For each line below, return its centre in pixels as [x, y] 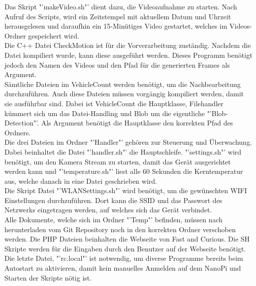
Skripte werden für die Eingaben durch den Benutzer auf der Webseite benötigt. [125, 248]
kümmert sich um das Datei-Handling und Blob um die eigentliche [105, 113]
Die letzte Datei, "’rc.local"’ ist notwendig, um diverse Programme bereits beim [124, 258]
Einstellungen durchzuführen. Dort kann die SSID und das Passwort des [113, 200]
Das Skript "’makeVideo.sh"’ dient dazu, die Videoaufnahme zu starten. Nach [121, 6]
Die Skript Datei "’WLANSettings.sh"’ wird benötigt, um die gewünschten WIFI [126, 190]
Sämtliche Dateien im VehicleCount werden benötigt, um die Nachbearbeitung [123, 84]
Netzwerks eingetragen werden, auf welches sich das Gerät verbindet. [108, 210]
